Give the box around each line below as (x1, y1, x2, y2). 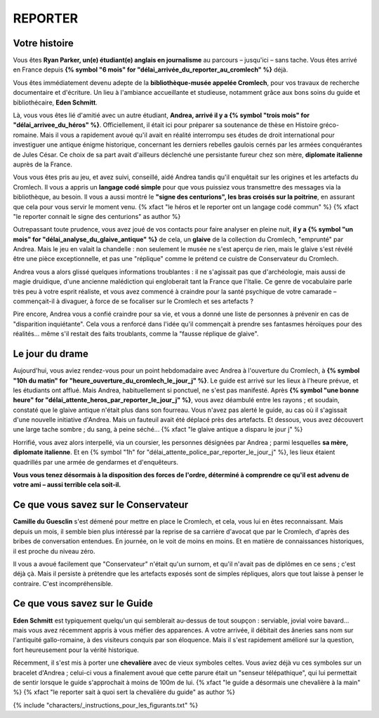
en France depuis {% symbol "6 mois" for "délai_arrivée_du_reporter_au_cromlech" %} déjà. (13, 65, 288, 74)
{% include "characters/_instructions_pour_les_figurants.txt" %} (13, 700, 199, 709)
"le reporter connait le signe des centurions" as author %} (13, 212, 181, 220)
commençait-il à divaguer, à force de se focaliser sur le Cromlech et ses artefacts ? (13, 297, 254, 305)
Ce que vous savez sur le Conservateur (13, 499, 189, 511)
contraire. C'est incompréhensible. (13, 579, 113, 587)
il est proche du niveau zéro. (13, 547, 95, 555)
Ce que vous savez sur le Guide (13, 597, 154, 610)
